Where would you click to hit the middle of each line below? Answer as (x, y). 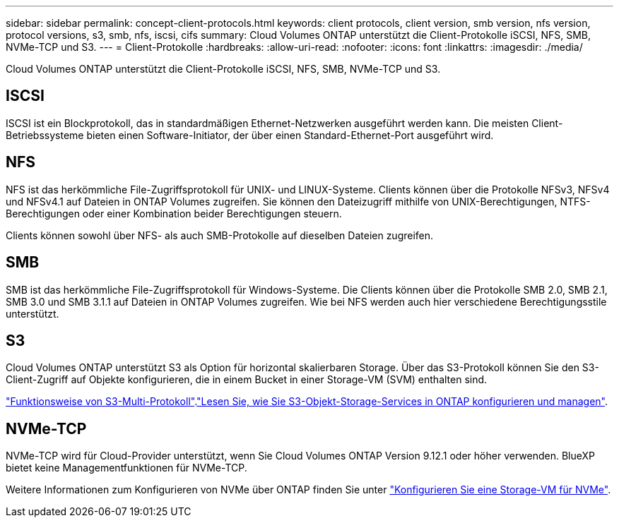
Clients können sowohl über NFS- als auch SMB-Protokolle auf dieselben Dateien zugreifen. (220, 235)
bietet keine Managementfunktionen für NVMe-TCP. (126, 468)
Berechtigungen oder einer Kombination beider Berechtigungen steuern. (174, 213)
